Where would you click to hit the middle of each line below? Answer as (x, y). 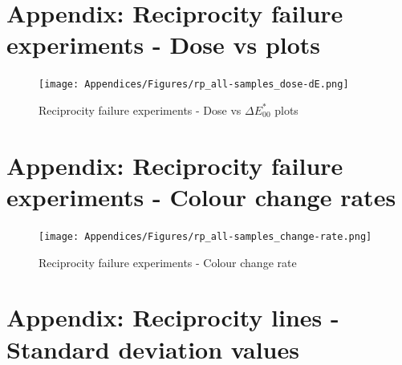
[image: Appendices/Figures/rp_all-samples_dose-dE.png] (194, 85)
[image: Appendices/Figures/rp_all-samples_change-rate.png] (205, 236)
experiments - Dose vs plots (164, 45)
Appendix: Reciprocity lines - (173, 317)
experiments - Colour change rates (201, 196)
